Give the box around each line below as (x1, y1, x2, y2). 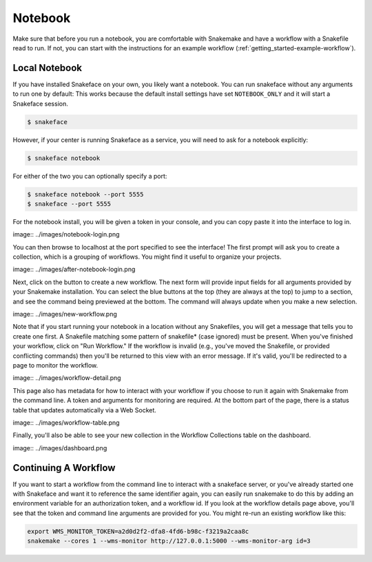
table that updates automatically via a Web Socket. (12, 405, 156, 414)
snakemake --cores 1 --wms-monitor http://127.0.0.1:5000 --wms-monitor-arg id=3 (27, 537, 311, 545)
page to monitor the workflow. (12, 361, 99, 369)
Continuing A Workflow (12, 462, 116, 474)
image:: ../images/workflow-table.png (12, 418, 120, 427)
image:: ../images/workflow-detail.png (12, 374, 121, 382)
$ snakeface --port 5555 (27, 200, 112, 208)
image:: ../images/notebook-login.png (12, 230, 120, 239)
